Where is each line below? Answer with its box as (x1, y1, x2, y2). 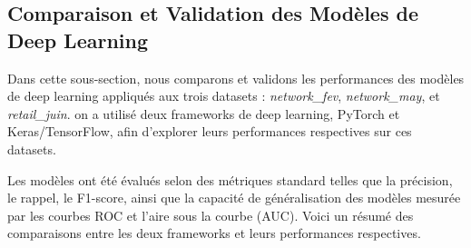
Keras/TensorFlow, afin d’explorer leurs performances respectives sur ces (7, 122, 412, 141)
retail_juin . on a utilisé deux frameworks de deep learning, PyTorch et (7, 104, 400, 123)
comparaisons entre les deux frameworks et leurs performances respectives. (7, 223, 421, 243)
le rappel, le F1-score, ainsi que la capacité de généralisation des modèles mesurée (7, 188, 461, 207)
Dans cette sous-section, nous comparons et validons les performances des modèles (7, 68, 465, 87)
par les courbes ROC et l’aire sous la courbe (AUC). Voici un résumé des (7, 205, 414, 224)
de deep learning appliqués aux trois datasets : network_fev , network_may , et (7, 86, 440, 105)
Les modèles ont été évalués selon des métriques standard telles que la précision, (7, 170, 453, 189)
